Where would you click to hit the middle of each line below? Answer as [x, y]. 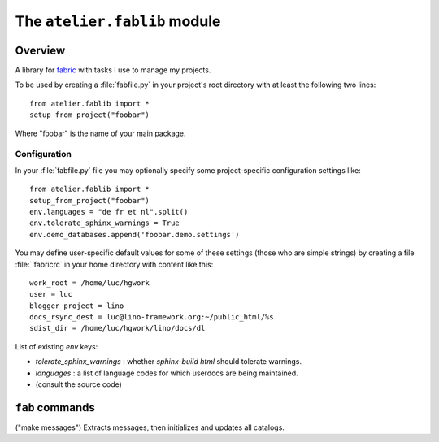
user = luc [51, 294]
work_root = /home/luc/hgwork [90, 283]
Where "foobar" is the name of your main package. [100, 133]
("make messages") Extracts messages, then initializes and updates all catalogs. [150, 427]
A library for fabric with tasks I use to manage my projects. [113, 70]
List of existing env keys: [57, 346]
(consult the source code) [78, 384]
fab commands [55, 407]
